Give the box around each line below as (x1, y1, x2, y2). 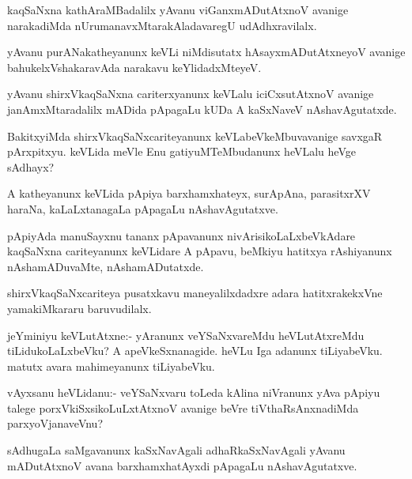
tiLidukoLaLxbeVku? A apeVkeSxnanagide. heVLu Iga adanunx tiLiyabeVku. (7, 342, 383, 359)
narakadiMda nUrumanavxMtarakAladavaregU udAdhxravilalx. (7, 17, 317, 33)
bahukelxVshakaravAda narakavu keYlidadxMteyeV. (7, 58, 262, 75)
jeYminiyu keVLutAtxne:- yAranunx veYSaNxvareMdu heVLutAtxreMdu (7, 326, 365, 343)
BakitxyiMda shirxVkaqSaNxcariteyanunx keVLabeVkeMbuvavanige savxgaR (7, 127, 383, 144)
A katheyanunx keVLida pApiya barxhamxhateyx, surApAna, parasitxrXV (7, 185, 371, 202)
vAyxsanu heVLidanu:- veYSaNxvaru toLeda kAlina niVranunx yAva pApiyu (7, 384, 380, 401)
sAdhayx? (7, 158, 55, 175)
